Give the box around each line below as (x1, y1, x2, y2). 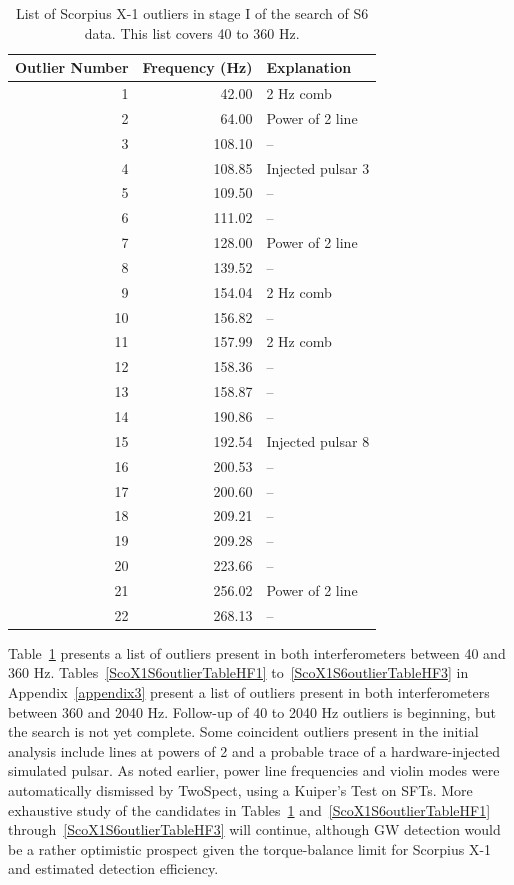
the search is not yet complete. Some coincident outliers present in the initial (8, 721, 479, 742)
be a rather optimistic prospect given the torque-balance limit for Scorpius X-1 (8, 838, 492, 859)
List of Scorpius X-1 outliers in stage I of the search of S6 (15, 3, 369, 23)
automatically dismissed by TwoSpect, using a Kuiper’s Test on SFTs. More (8, 780, 473, 800)
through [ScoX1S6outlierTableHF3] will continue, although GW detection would (8, 819, 501, 840)
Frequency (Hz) (142, 57, 253, 78)
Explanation (266, 57, 352, 78)
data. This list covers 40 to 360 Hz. (84, 22, 300, 43)
